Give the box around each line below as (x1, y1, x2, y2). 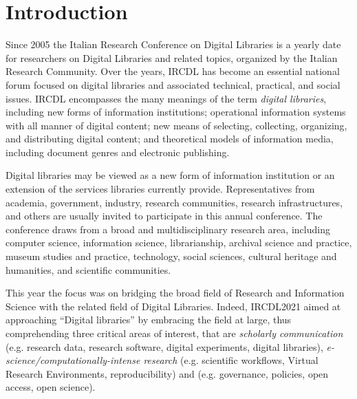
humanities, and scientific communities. (6, 262, 171, 277)
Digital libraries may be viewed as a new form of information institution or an (6, 168, 335, 182)
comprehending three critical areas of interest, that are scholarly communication (6, 326, 343, 340)
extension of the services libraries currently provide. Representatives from (6, 182, 315, 196)
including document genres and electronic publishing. (6, 144, 230, 159)
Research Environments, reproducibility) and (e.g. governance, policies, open (6, 366, 329, 380)
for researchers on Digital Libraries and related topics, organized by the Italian (6, 50, 338, 65)
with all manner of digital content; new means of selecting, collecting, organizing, (6, 118, 347, 132)
